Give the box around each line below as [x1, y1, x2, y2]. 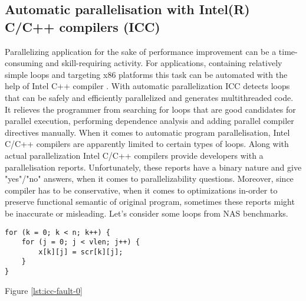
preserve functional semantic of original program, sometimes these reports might [5, 195, 295, 208]
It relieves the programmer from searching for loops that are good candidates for [5, 103, 296, 115]
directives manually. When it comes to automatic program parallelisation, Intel [5, 126, 290, 138]
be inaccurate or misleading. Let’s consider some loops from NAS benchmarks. [5, 207, 288, 219]
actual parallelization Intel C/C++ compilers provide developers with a [5, 149, 264, 161]
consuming [5, 57, 43, 69]
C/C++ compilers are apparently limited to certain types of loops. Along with [5, 138, 289, 150]
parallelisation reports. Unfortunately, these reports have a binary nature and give [5, 161, 302, 173]
